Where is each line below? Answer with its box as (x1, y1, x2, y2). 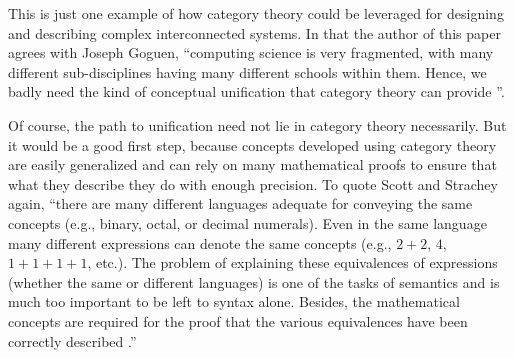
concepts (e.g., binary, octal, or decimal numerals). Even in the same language (8, 212, 487, 233)
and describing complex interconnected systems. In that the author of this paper (8, 22, 501, 43)
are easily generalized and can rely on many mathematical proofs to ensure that (8, 154, 497, 175)
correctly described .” (8, 330, 137, 351)
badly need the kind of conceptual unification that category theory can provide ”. (8, 81, 505, 102)
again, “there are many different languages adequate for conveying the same (8, 193, 473, 214)
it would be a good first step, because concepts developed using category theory (8, 134, 497, 155)
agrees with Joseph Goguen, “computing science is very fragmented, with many (8, 42, 494, 63)
